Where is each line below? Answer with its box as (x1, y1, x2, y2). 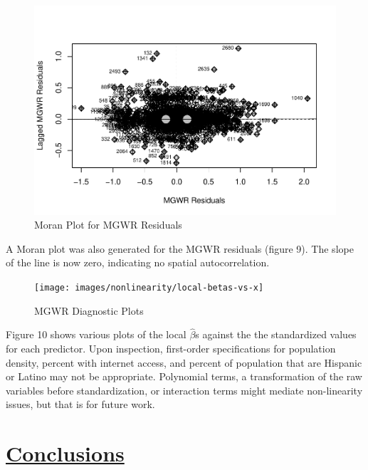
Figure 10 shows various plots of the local (6, 327, 186, 342)
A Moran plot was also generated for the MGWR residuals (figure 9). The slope (6, 241, 354, 256)
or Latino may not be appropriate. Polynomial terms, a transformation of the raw (6, 369, 362, 384)
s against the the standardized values (195, 327, 357, 342)
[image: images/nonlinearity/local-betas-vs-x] (34, 282, 264, 293)
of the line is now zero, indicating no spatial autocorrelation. (6, 255, 270, 270)
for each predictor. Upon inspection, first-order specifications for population (6, 340, 336, 355)
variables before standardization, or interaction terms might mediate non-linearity (6, 382, 363, 397)
